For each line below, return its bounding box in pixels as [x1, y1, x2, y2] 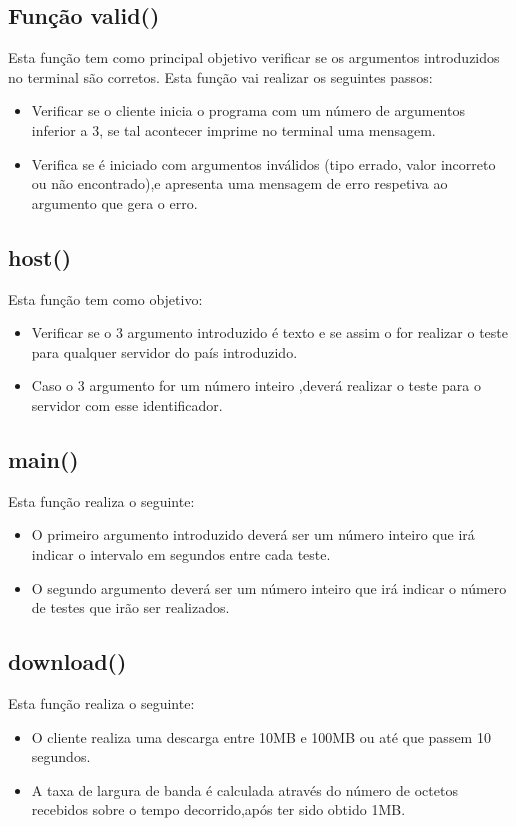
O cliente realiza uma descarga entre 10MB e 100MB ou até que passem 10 [31, 726, 491, 747]
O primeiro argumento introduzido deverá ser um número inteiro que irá [31, 524, 475, 545]
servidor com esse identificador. [31, 394, 223, 415]
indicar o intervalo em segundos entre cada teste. [31, 543, 331, 564]
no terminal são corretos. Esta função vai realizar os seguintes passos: [8, 66, 433, 87]
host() [8, 241, 72, 272]
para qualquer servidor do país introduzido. [31, 341, 298, 362]
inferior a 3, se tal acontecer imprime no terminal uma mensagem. [31, 119, 436, 140]
